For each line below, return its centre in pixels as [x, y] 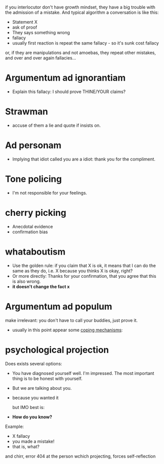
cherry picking [36, 213]
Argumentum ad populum [59, 306]
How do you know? [32, 417]
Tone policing [33, 179]
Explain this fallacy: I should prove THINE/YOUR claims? [69, 92]
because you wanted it [35, 398]
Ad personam [33, 145]
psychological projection [57, 350]
